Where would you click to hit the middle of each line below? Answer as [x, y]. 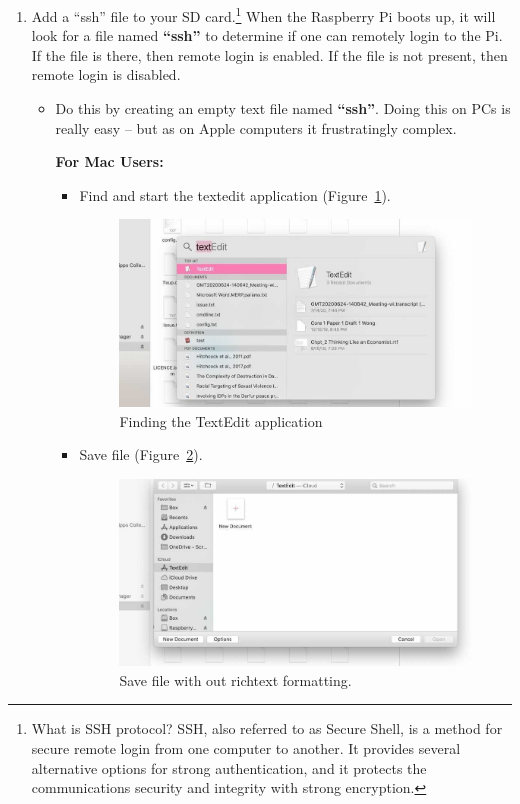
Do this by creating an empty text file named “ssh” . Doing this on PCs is [283, 108]
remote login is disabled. [106, 74]
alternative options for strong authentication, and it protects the [229, 767]
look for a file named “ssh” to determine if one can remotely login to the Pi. [267, 35]
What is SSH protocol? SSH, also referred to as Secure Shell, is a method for [267, 728]
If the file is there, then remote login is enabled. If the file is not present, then [269, 54]
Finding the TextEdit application [221, 420]
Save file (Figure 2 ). [141, 454]
